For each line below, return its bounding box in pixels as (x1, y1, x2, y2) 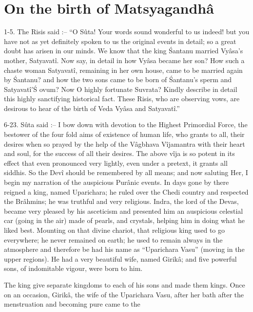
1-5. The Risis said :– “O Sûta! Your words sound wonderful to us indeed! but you (4, 26, 250, 37)
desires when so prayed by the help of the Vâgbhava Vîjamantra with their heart (4, 138, 245, 149)
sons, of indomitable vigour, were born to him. (4, 263, 143, 273)
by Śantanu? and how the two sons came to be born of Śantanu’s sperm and (4, 74, 232, 85)
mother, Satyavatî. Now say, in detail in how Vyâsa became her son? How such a (4, 55, 245, 65)
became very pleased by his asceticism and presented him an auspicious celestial (4, 205, 243, 216)
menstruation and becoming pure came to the (4, 299, 140, 309)
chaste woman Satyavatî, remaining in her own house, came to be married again (4, 65, 243, 75)
